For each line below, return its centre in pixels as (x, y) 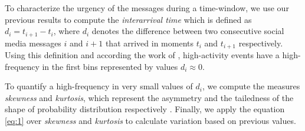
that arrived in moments (150, 43)
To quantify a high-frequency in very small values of (99, 86)
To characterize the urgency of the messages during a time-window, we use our (147, 8)
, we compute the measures (251, 86)
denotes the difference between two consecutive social (188, 31)
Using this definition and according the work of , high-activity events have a (142, 55)
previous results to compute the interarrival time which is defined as (128, 19)
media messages (33, 43)
